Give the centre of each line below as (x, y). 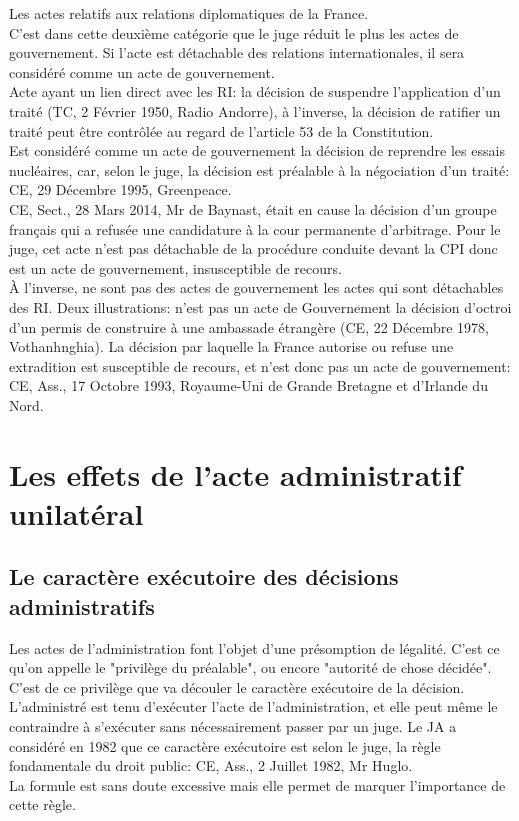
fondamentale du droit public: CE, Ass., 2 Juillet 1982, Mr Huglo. (211, 765)
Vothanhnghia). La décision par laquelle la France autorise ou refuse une (231, 346)
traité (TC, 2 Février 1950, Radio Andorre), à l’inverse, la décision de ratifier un (255, 110)
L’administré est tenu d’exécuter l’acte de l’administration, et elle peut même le (253, 706)
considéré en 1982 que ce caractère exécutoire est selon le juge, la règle (225, 745)
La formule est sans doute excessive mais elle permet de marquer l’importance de (257, 784)
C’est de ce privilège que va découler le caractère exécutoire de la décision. (237, 686)
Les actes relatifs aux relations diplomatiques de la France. (189, 13)
